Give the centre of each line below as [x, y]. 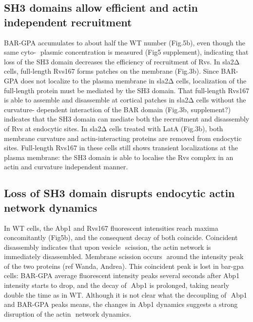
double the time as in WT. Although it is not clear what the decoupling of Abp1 [126, 294]
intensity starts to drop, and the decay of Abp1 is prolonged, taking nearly [117, 285]
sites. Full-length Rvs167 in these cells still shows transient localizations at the [121, 148]
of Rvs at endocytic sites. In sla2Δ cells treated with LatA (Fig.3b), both [114, 128]
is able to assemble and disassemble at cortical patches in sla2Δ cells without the [125, 100]
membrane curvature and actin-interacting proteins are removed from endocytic [123, 138]
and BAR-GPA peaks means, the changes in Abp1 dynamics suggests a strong [121, 304]
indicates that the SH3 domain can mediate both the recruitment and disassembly [127, 119]
